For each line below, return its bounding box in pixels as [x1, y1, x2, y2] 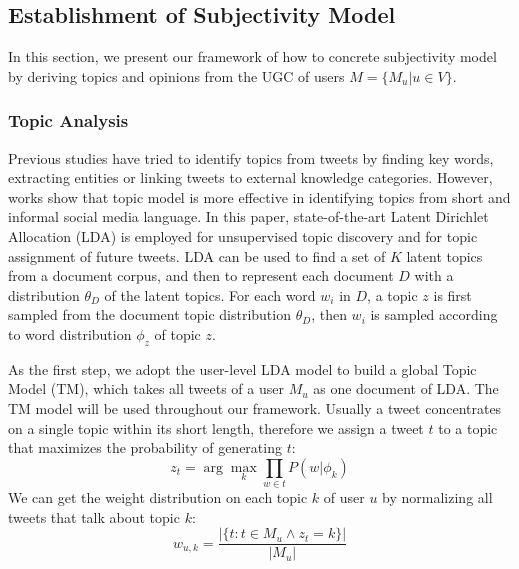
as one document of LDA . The [313, 378, 499, 399]
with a [414, 265, 454, 286]
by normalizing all [382, 487, 493, 508]
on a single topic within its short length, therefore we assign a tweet [8, 417, 424, 438]
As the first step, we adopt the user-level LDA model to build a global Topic [8, 358, 477, 379]
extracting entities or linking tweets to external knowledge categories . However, [8, 167, 493, 188]
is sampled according [370, 304, 498, 325]
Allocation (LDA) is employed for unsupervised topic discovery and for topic [8, 225, 478, 246]
